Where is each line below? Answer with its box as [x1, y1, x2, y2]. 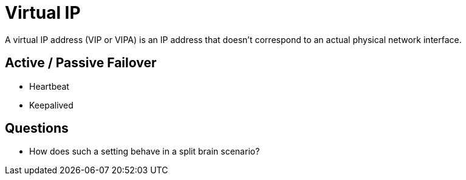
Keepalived [29, 99, 74, 110]
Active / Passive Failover [5, 55, 157, 71]
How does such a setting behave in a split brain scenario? [29, 146, 260, 157]
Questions [5, 121, 69, 136]
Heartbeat [29, 81, 69, 92]
